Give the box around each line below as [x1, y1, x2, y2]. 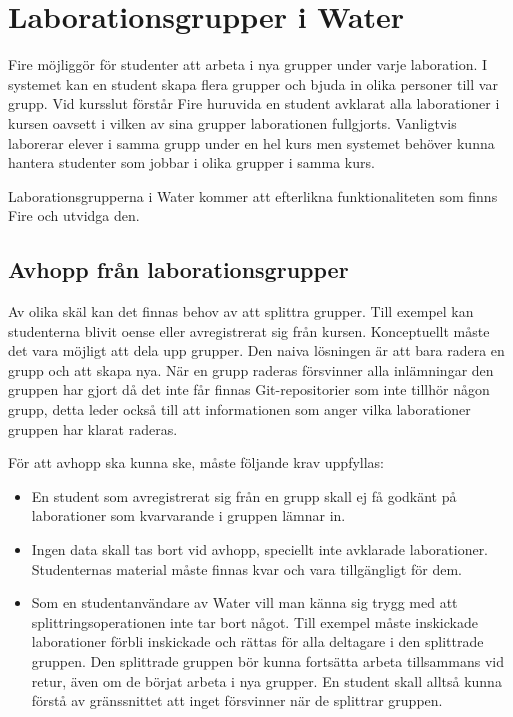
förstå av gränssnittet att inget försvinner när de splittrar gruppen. [31, 690, 443, 711]
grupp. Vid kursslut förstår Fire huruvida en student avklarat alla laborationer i [8, 93, 500, 114]
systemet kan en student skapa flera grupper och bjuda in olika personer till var [8, 73, 498, 94]
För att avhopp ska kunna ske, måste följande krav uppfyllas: [8, 452, 384, 473]
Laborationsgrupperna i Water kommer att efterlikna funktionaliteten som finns [8, 185, 498, 206]
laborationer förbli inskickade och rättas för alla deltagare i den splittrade [31, 631, 484, 652]
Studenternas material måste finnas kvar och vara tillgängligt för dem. [31, 558, 462, 579]
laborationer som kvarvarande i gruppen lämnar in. [31, 505, 346, 526]
